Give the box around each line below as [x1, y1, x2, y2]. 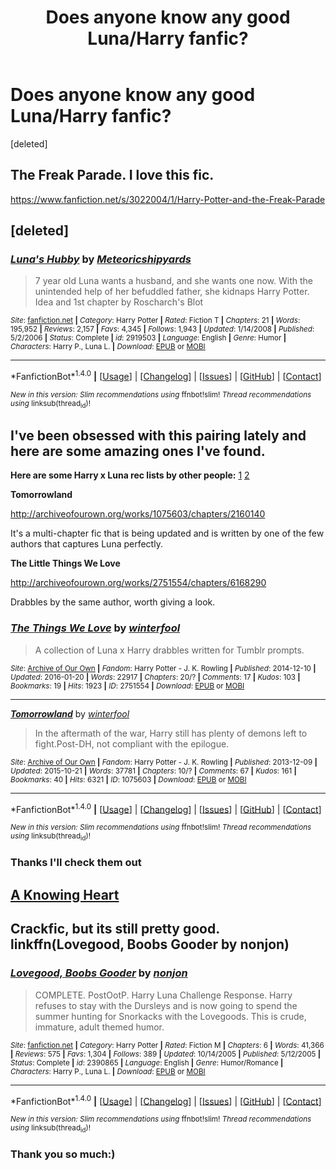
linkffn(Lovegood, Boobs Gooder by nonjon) [10, 936, 290, 953]
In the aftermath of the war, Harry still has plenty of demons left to [34, 727, 308, 739]
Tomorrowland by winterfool [10, 707, 130, 720]
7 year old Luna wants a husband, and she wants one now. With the [34, 275, 314, 287]
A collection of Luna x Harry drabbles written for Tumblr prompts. [34, 644, 305, 656]
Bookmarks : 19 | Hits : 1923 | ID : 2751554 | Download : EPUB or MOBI [10, 681, 245, 691]
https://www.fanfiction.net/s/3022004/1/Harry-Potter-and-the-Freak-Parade [10, 193, 326, 205]
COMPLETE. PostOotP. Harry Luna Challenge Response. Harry [34, 989, 293, 1001]
